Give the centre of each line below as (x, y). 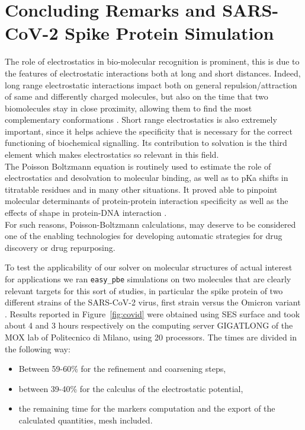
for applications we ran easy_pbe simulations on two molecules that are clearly (148, 279)
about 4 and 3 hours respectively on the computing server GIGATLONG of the (149, 325)
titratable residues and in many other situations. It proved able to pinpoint (141, 189)
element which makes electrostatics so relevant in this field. (112, 155)
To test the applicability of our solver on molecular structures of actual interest (149, 267)
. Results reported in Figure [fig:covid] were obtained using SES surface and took (152, 313)
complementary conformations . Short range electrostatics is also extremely (141, 120)
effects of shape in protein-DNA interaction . (86, 213)
